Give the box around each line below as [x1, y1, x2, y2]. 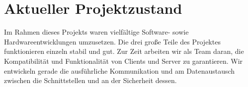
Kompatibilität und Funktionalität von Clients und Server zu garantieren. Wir [4, 55, 243, 66]
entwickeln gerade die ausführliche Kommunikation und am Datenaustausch [4, 65, 235, 76]
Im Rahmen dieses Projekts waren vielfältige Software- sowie [4, 27, 189, 37]
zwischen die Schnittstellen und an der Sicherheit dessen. [4, 75, 177, 86]
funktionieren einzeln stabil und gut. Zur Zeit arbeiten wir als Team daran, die [4, 46, 244, 56]
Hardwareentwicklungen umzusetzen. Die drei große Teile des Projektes [4, 36, 221, 46]
